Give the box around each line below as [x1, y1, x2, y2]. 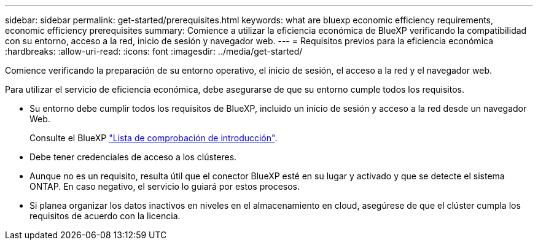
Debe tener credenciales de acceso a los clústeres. [29, 152, 237, 162]
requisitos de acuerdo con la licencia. [29, 211, 181, 221]
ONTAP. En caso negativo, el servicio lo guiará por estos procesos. [29, 181, 300, 192]
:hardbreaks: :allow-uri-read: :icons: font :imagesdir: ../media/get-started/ [5, 46, 303, 56]
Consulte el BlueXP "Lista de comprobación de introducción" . [29, 133, 278, 143]
